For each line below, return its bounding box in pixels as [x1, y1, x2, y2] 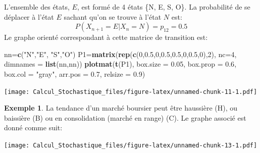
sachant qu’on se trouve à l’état [64, 11, 162, 22]
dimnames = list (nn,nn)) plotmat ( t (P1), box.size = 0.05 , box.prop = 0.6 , [4, 59, 237, 69]
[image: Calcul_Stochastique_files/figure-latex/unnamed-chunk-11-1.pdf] [4, 88, 257, 95]
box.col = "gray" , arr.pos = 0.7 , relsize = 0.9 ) [4, 68, 145, 79]
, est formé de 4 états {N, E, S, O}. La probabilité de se [77, 2, 250, 12]
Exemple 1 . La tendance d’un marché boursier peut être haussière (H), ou [4, 103, 238, 113]
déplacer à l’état [4, 11, 54, 22]
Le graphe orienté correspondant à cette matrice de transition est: [4, 32, 208, 42]
